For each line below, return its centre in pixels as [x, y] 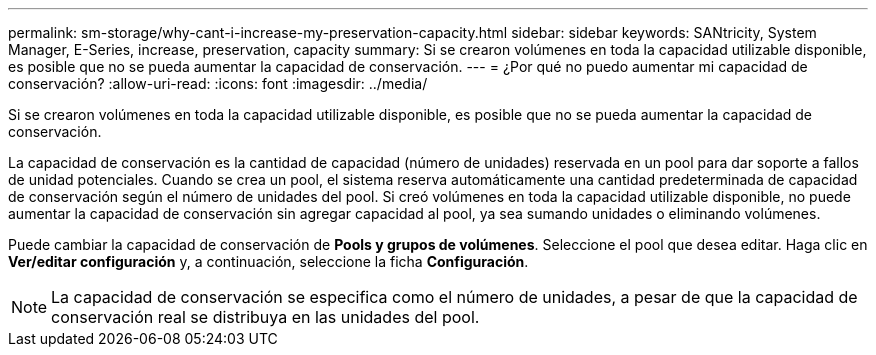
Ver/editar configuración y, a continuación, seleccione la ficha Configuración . [268, 261]
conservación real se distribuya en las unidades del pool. [265, 317]
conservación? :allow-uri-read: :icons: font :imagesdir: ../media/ [218, 83]
